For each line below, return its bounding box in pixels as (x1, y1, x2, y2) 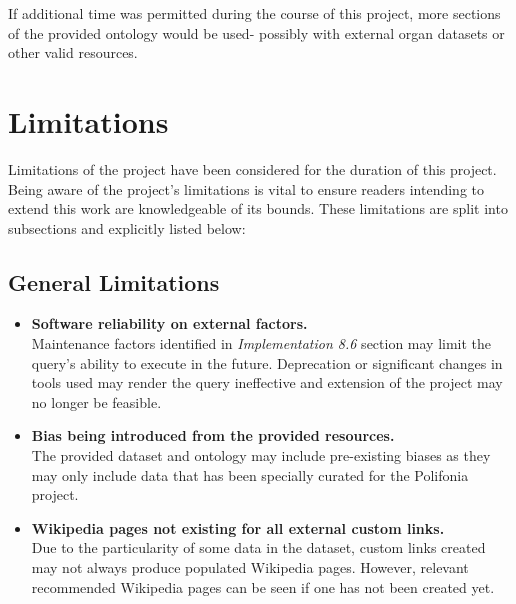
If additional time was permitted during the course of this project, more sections (8, 3, 501, 23)
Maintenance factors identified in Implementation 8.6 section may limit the (31, 333, 492, 354)
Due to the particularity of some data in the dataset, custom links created (31, 537, 486, 558)
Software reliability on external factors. (31, 313, 308, 334)
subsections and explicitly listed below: (8, 217, 246, 238)
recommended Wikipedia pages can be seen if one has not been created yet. (31, 576, 495, 597)
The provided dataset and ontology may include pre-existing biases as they (31, 445, 491, 466)
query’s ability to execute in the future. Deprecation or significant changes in (31, 352, 503, 373)
